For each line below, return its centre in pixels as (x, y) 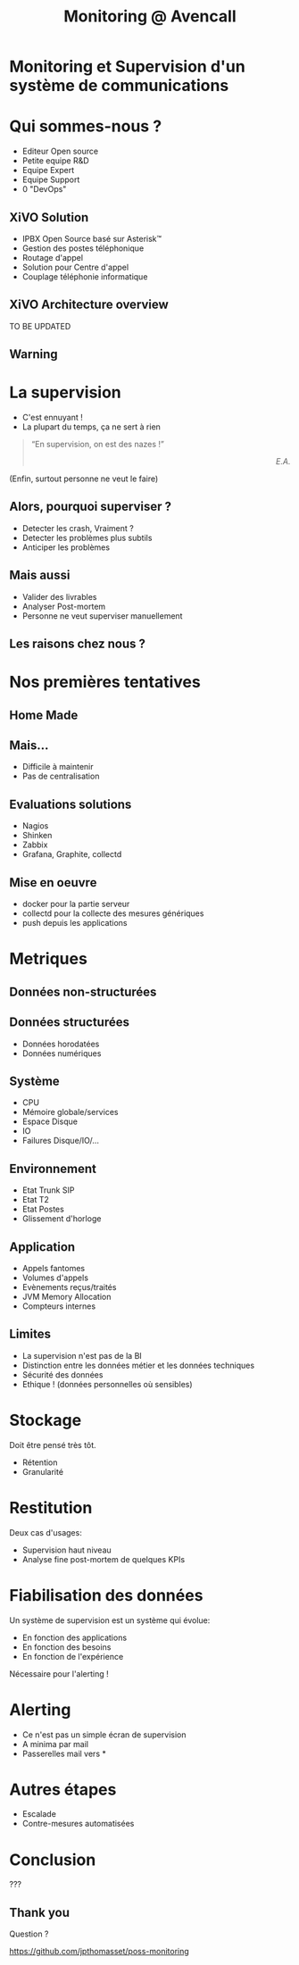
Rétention (40, 1462)
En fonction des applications (75, 1637)
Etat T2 (35, 1200)
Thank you (39, 1912)
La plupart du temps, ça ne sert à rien (91, 427)
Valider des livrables (59, 596)
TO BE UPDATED (40, 326)
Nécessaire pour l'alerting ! (59, 1674)
